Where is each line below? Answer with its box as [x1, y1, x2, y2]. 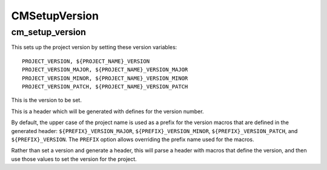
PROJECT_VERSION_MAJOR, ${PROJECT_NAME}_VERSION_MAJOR [22, 67, 188, 73]
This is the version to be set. [11, 97, 82, 104]
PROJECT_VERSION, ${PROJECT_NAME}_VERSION [22, 57, 150, 65]
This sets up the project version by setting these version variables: [11, 44, 177, 51]
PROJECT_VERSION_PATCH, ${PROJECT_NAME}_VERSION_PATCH [22, 83, 188, 90]
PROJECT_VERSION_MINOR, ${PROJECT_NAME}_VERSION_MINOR [22, 74, 188, 82]
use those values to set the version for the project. [11, 155, 137, 163]
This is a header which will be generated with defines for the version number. [11, 108, 204, 115]
